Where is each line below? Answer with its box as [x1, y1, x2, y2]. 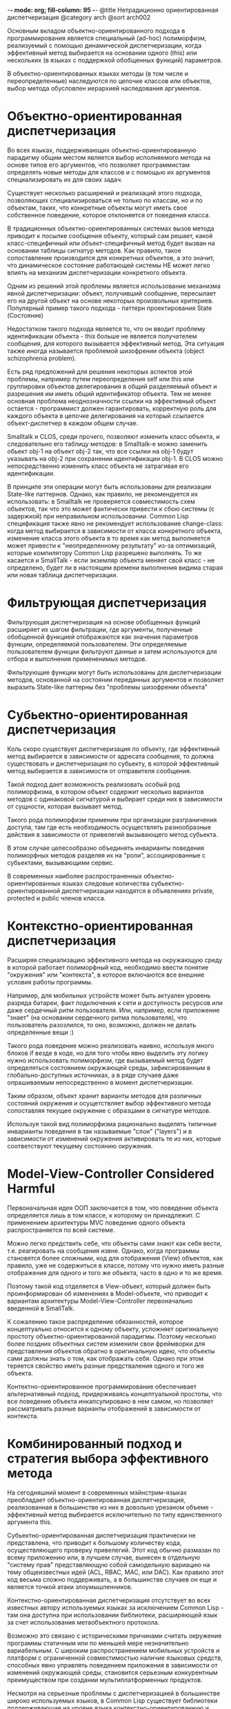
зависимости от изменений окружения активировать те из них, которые [7, 1134, 221, 1143]
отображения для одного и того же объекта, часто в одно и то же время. [7, 1268, 223, 1276]
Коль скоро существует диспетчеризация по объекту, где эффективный [7, 744, 220, 753]
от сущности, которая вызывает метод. [7, 802, 123, 811]
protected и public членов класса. [7, 894, 106, 902]
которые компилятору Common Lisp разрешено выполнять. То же [7, 548, 202, 557]
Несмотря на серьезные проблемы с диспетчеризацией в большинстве [7, 1689, 221, 1697]
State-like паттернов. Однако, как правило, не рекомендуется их [7, 489, 199, 498]
